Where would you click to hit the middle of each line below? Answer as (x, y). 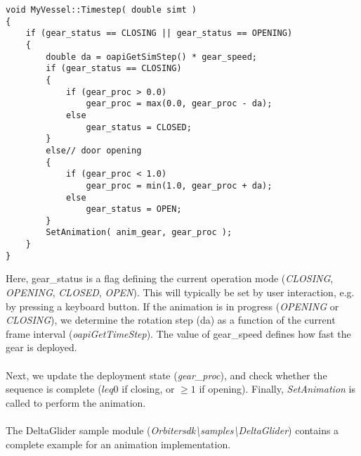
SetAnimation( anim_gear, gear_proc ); (139, 233)
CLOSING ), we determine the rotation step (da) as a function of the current (171, 320)
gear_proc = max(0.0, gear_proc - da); (179, 104)
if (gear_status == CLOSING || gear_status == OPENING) (159, 33)
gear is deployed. (41, 347)
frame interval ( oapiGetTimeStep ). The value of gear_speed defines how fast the (178, 333)
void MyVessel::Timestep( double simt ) (101, 10)
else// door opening (94, 150)
